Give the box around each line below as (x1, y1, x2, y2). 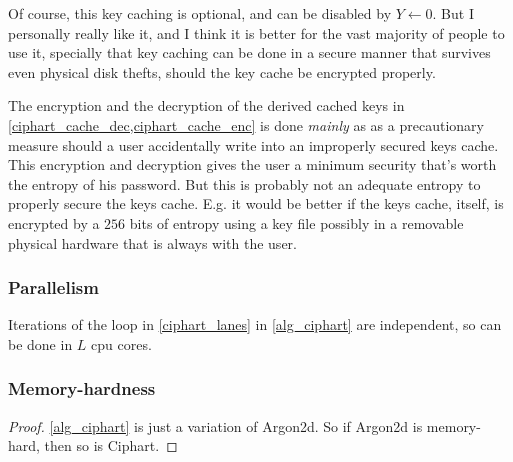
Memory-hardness (8, 376, 156, 401)
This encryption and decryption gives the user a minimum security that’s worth (8, 154, 497, 175)
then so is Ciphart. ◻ (44, 435, 178, 456)
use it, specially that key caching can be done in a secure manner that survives (8, 42, 491, 63)
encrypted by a (8, 212, 100, 233)
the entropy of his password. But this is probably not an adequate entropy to (8, 173, 481, 194)
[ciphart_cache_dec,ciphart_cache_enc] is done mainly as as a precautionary (8, 114, 484, 135)
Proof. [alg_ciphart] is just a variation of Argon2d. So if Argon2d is (8, 415, 423, 436)
